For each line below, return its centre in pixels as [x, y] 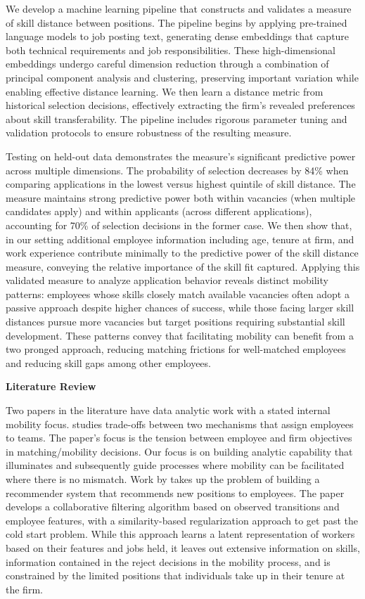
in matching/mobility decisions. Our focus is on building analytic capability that [179, 451]
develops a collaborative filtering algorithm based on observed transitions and [173, 507]
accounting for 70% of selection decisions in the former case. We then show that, [179, 225]
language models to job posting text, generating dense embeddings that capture [178, 36]
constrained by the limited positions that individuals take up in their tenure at [175, 575]
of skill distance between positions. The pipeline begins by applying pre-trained [177, 22]
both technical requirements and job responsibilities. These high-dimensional [171, 50]
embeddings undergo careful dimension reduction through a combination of [167, 64]
